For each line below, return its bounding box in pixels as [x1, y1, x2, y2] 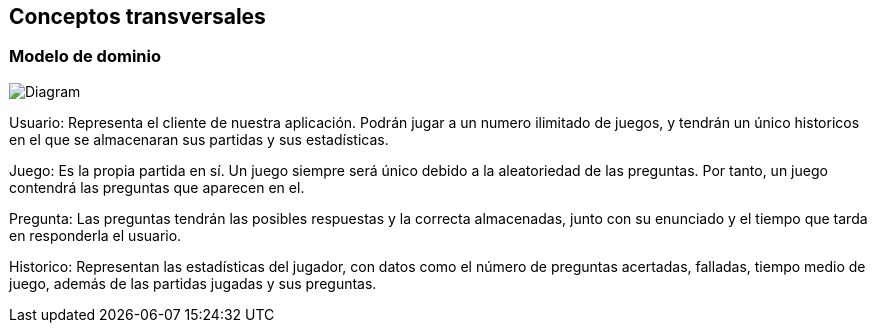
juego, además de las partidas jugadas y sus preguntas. [9, 274, 377, 292]
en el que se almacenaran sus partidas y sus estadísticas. [9, 130, 389, 148]
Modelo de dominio [9, 46, 161, 67]
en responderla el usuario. [9, 226, 182, 244]
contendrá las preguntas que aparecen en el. [9, 178, 305, 196]
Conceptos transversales [9, 4, 266, 29]
